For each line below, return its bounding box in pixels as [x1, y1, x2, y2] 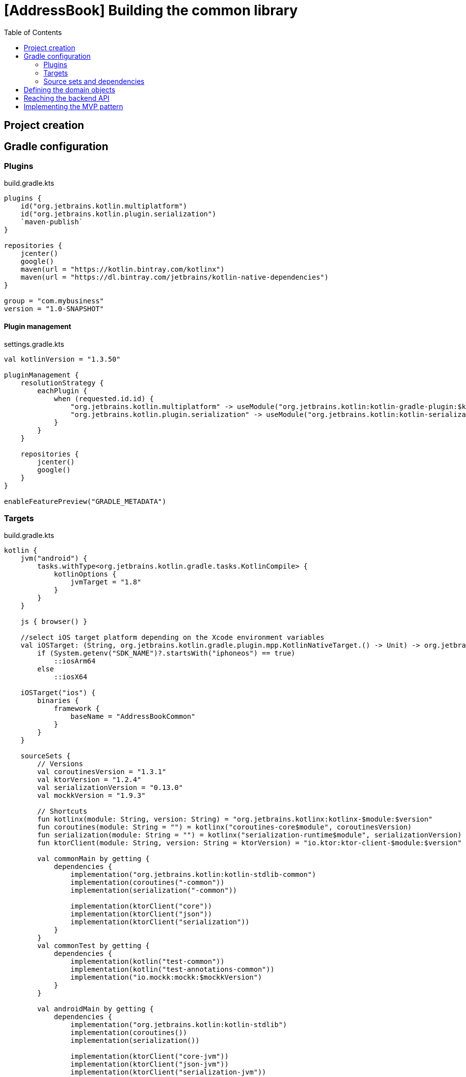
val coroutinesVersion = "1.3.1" [37, 768, 166, 776]
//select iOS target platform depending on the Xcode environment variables [20, 633, 325, 642]
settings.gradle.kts [4, 339, 64, 348]
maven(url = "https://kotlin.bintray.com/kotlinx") [20, 265, 225, 274]
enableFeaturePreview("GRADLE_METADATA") [4, 497, 166, 505]
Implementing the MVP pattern [24, 102, 123, 111]
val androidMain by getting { [37, 1005, 154, 1013]
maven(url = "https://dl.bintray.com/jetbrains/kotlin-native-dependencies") [20, 273, 329, 282]
